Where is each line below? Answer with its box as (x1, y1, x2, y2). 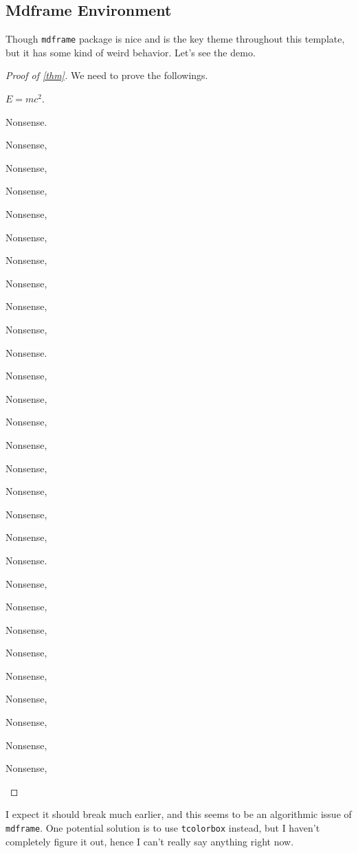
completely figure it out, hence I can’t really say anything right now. (5, 834, 294, 848)
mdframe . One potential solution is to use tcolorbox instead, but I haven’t (5, 821, 320, 835)
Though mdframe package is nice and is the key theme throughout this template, (5, 32, 345, 46)
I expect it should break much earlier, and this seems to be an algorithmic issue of (5, 807, 352, 821)
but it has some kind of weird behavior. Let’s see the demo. (5, 45, 256, 59)
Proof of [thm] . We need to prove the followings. (5, 68, 208, 82)
